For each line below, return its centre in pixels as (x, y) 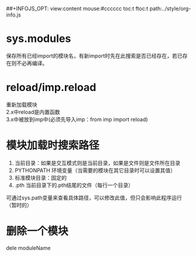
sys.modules (39, 39)
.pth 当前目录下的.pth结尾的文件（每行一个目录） (74, 185)
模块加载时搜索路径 (53, 146)
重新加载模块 (22, 104)
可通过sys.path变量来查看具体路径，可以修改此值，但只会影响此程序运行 (94, 197)
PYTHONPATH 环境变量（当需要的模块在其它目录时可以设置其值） (95, 170)
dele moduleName (29, 248)
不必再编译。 (32, 63)
